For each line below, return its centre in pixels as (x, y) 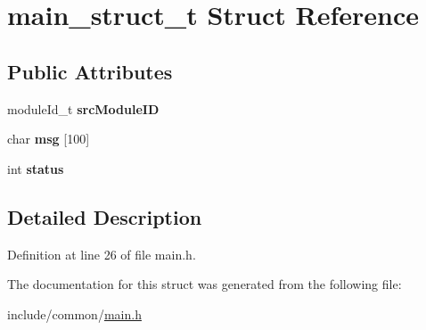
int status (36, 168)
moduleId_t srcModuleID (83, 108)
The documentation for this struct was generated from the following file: (205, 284)
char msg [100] (49, 139)
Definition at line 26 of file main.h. (102, 254)
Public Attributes (90, 71)
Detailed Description (105, 216)
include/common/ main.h (74, 313)
